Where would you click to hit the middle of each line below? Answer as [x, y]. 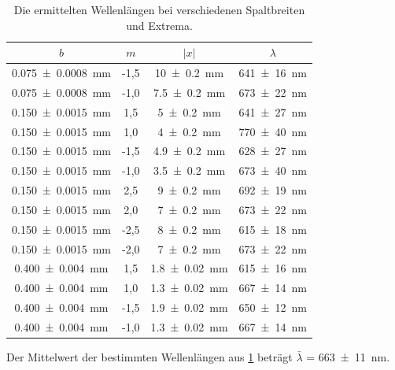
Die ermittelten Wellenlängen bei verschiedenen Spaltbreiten [159, 9]
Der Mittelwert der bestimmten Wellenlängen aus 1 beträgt [150, 357]
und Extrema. [159, 25]
